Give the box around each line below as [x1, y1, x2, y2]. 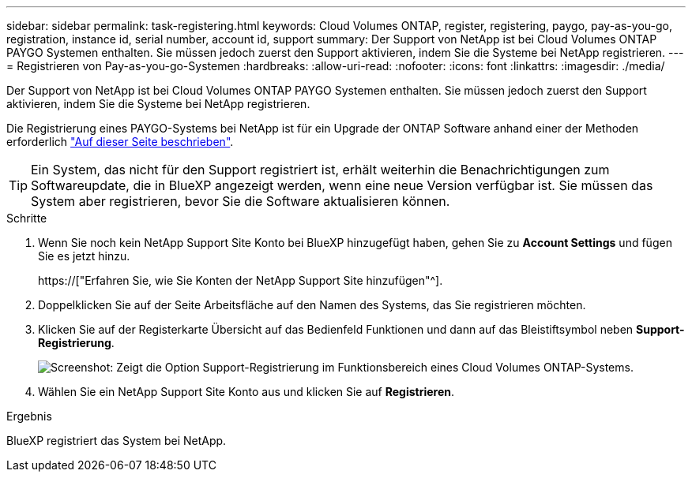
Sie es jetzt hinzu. [38, 249, 130, 263]
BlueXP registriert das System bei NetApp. [6, 434, 227, 447]
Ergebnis [6, 409, 52, 423]
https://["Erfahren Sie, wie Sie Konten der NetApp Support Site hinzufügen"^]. [38, 274, 443, 287]
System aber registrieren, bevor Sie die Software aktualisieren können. [31, 193, 450, 209]
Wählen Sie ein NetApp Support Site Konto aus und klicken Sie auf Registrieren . [38, 385, 455, 398]
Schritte [6, 211, 47, 225]
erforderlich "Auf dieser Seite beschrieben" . [6, 135, 234, 148]
